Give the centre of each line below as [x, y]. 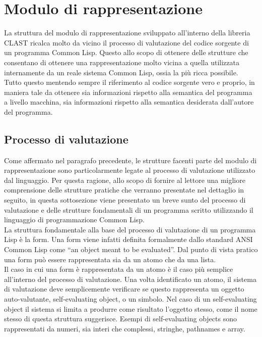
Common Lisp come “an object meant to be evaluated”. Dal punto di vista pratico [131, 249]
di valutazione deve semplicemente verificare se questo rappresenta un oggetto [124, 289]
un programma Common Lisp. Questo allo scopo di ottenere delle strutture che [126, 52]
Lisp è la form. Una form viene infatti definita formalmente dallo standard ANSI [128, 239]
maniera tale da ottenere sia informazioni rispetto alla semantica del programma [128, 92]
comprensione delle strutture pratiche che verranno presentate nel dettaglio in [124, 190]
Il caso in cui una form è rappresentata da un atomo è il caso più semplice [119, 269]
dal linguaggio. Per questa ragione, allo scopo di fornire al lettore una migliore [125, 180]
